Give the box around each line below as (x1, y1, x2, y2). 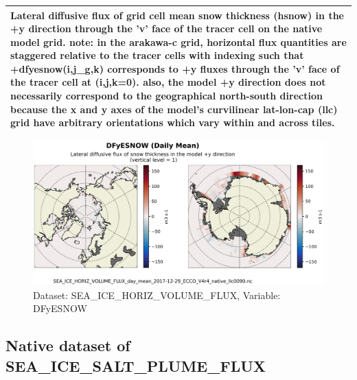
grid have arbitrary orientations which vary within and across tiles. (10, 115, 335, 130)
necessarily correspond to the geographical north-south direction (10, 88, 323, 103)
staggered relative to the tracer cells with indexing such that (10, 48, 304, 62)
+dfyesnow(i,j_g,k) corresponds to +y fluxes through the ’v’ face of (10, 61, 340, 75)
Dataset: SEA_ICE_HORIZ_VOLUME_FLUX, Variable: (33, 287, 281, 302)
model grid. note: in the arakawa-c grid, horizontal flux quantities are (10, 34, 347, 49)
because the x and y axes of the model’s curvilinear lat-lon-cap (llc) (10, 102, 338, 116)
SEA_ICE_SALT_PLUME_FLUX (5, 355, 266, 376)
